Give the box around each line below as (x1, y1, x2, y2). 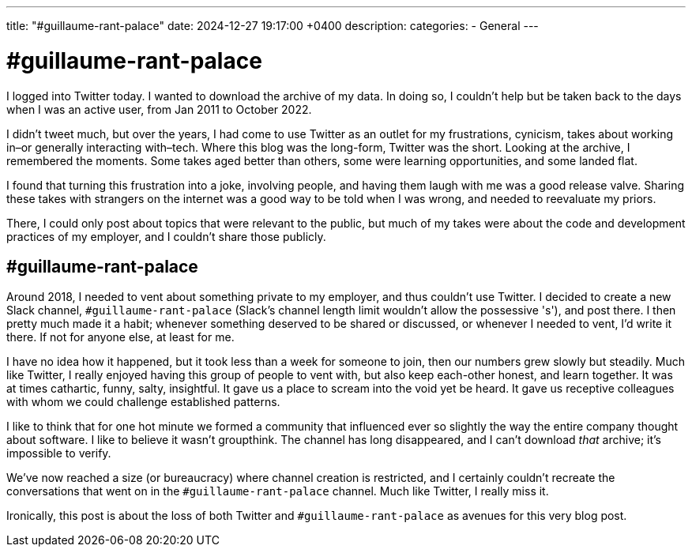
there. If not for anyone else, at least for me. (6, 330, 235, 344)
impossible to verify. (6, 446, 111, 461)
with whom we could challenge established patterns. (6, 395, 280, 409)
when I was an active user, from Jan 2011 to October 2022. (6, 102, 312, 116)
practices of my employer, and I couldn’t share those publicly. (6, 229, 326, 243)
